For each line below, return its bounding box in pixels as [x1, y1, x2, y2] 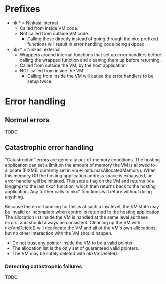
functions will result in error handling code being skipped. [27, 41, 146, 47]
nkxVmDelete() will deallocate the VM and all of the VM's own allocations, [5, 225, 157, 231]
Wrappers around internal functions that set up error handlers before [19, 51, 161, 58]
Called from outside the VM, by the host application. [19, 62, 127, 68]
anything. [5, 194, 25, 200]
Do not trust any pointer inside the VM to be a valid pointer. [12, 240, 134, 246]
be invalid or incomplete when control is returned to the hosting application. [5, 209, 161, 215]
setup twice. [27, 78, 53, 84]
